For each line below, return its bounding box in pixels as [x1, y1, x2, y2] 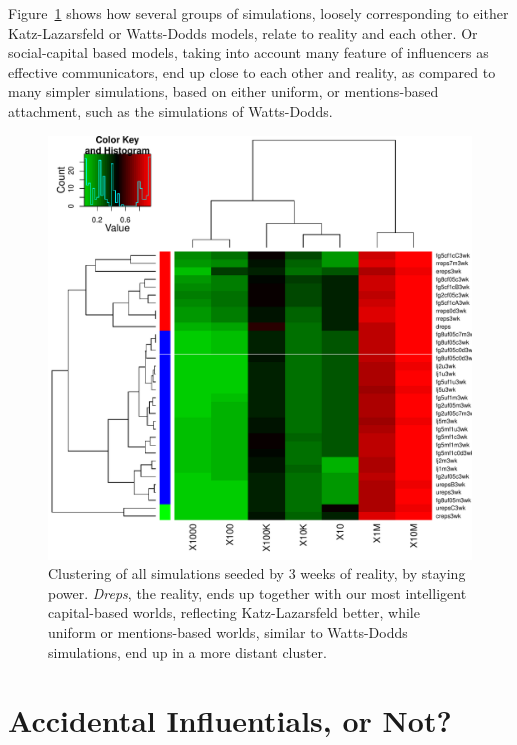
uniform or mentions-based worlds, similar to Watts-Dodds [48, 621, 408, 642]
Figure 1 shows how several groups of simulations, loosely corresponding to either [8, 3, 509, 23]
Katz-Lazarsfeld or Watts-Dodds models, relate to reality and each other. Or [8, 22, 478, 43]
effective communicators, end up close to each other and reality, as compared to [8, 61, 496, 82]
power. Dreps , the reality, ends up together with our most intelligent [48, 582, 467, 603]
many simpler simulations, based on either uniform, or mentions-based [8, 81, 439, 102]
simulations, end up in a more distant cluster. [48, 641, 327, 662]
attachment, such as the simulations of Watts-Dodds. [8, 100, 333, 121]
